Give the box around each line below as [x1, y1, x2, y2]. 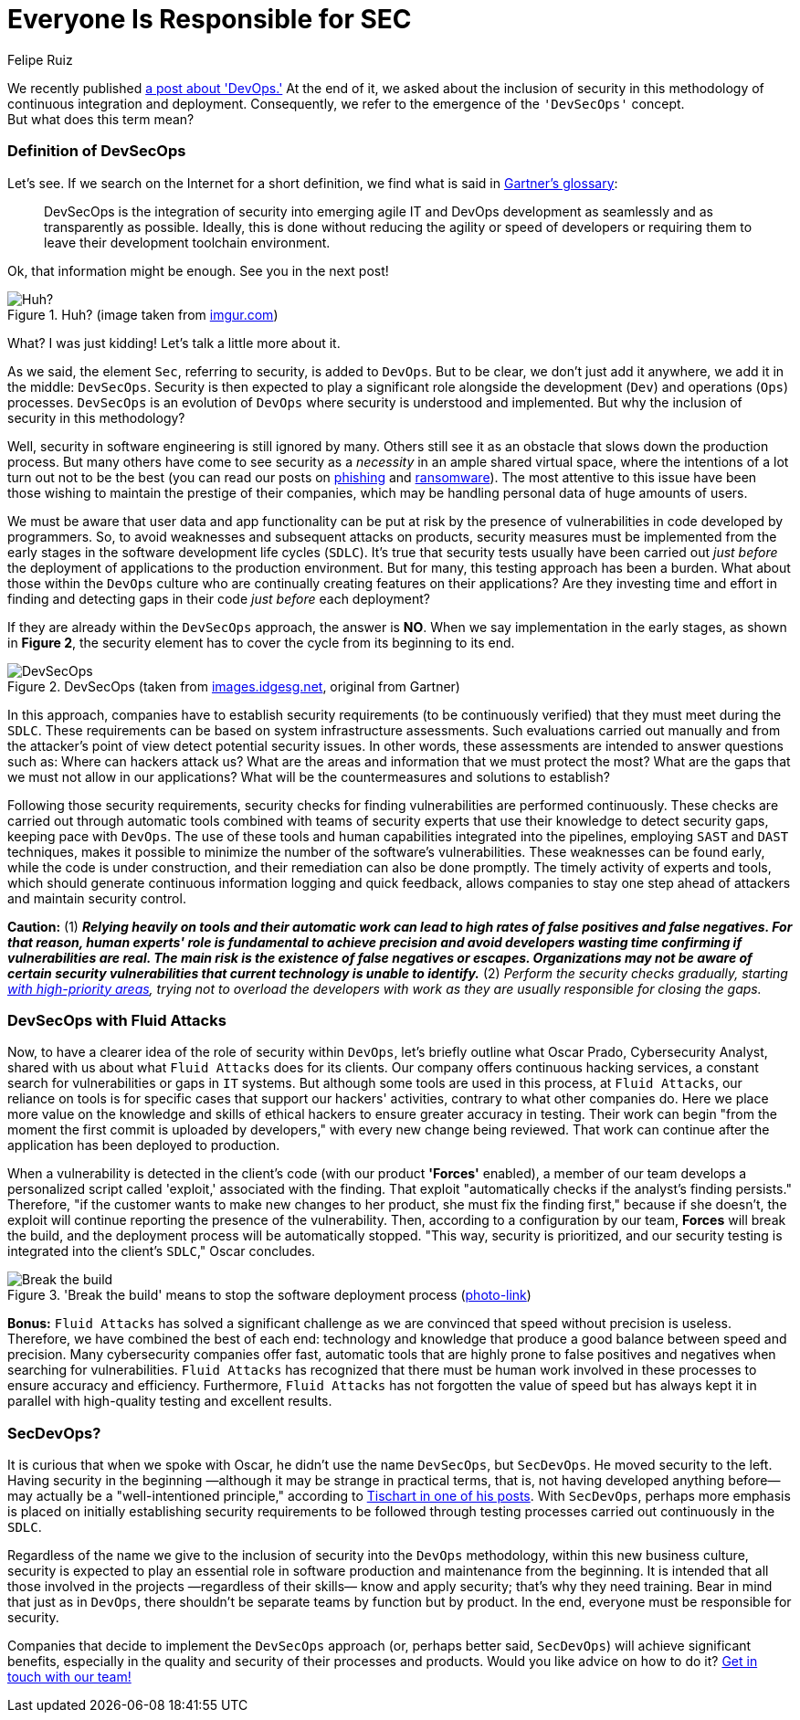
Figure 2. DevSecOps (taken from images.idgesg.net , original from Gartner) [7, 678, 460, 694]
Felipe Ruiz [7, 51, 73, 68]
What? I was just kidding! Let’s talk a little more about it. [7, 334, 341, 351]
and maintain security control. [7, 890, 186, 906]
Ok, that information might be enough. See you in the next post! [7, 262, 389, 279]
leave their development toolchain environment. [44, 234, 331, 250]
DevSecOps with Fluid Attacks [7, 1010, 226, 1029]
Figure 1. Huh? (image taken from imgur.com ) [7, 306, 279, 322]
